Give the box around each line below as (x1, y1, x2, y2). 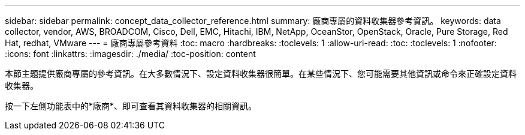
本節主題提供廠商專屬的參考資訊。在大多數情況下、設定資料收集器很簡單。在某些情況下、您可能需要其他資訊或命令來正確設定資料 (5, 68, 517, 79)
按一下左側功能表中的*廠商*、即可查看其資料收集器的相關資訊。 (5, 101, 257, 111)
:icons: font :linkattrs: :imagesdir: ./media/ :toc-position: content (5, 49, 256, 59)
